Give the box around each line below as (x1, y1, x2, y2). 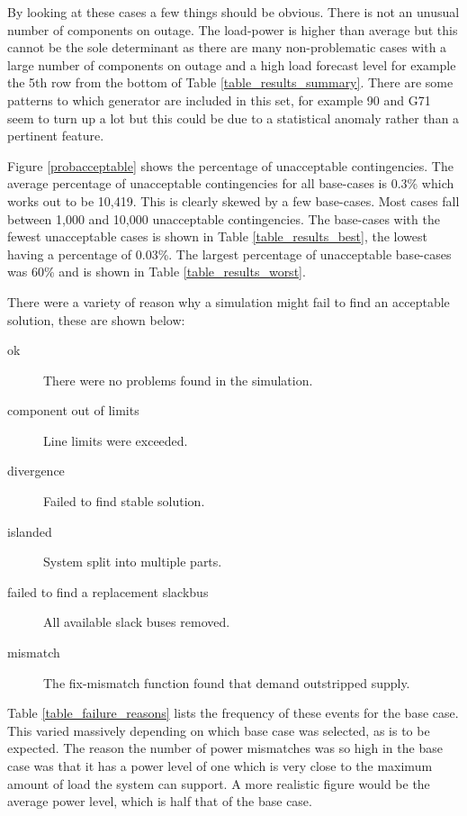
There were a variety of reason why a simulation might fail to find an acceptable (7, 292, 450, 311)
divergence (7, 461, 65, 480)
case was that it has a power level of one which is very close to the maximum (7, 757, 433, 775)
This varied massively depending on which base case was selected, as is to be (7, 721, 430, 739)
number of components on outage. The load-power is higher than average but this (7, 20, 458, 39)
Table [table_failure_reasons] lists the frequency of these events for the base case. (7, 703, 459, 722)
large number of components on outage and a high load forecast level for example (7, 55, 456, 74)
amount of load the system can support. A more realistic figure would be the (7, 774, 430, 793)
